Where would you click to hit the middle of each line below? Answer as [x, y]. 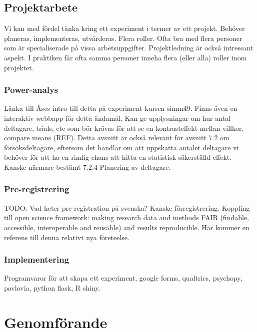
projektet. [19, 67]
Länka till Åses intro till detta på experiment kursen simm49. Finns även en [121, 108]
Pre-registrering [37, 189]
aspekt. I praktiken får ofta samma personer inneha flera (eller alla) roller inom [125, 57]
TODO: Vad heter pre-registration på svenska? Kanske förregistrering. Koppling [127, 207]
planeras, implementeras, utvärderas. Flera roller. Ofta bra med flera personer [123, 38]
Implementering [37, 259]
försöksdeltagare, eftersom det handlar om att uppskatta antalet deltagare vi [121, 147]
